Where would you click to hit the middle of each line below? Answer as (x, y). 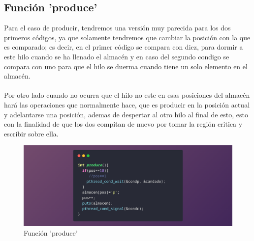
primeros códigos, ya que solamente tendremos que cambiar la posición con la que (127, 37)
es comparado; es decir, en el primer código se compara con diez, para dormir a (124, 47)
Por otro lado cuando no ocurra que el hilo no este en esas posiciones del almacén (127, 95)
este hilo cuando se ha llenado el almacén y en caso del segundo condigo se (117, 56)
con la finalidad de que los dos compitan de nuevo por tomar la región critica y (123, 124)
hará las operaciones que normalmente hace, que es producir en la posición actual (127, 104)
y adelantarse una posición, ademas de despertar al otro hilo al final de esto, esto (126, 114)
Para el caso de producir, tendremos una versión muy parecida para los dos (117, 28)
